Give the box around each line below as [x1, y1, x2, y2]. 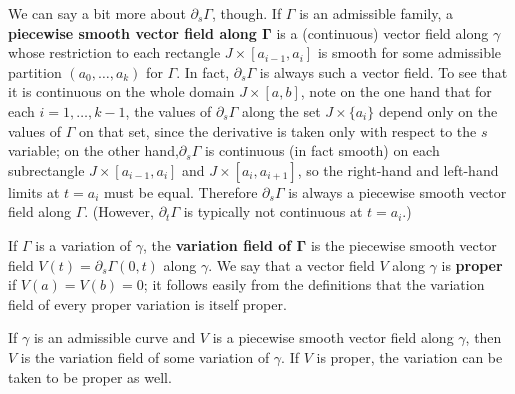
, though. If [211, 3, 282, 23]
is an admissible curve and [33, 327, 196, 348]
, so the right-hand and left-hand [297, 159, 499, 180]
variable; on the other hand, [8, 140, 179, 161]
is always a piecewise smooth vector [288, 181, 507, 202]
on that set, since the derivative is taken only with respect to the [78, 120, 477, 141]
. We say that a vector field [208, 254, 375, 275]
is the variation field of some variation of [20, 346, 270, 367]
